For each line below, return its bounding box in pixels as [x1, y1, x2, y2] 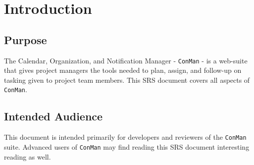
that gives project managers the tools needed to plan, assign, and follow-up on [4, 65, 242, 75]
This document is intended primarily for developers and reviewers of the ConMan [4, 132, 247, 142]
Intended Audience [4, 109, 103, 124]
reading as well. [4, 151, 51, 162]
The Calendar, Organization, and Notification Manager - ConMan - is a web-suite [4, 55, 248, 65]
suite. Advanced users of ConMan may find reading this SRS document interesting [4, 141, 250, 152]
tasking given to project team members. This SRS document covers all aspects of [4, 74, 250, 85]
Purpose [4, 32, 47, 47]
